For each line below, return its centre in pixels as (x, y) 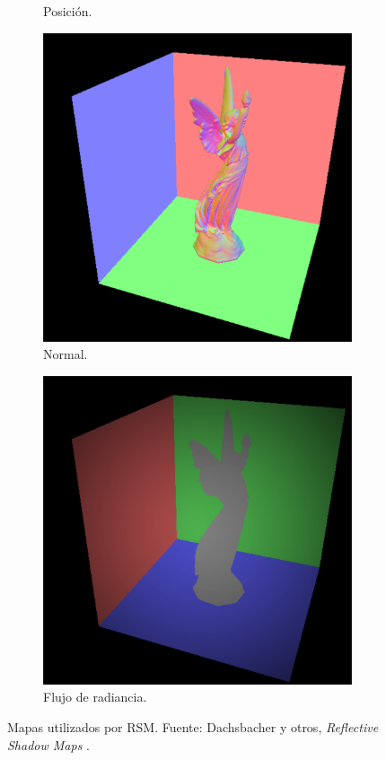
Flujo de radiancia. (95, 697)
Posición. (68, 11)
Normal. (66, 354)
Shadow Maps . (48, 744)
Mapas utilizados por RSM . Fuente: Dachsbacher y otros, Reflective (193, 726)
